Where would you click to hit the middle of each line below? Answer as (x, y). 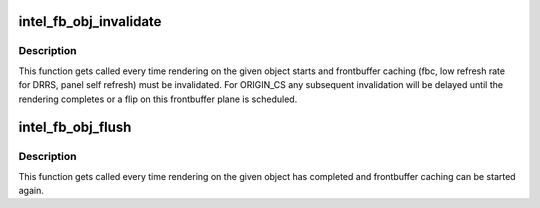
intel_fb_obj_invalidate (90, 21)
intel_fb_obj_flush (75, 127)
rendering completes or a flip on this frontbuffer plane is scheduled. (158, 99)
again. (31, 191)
